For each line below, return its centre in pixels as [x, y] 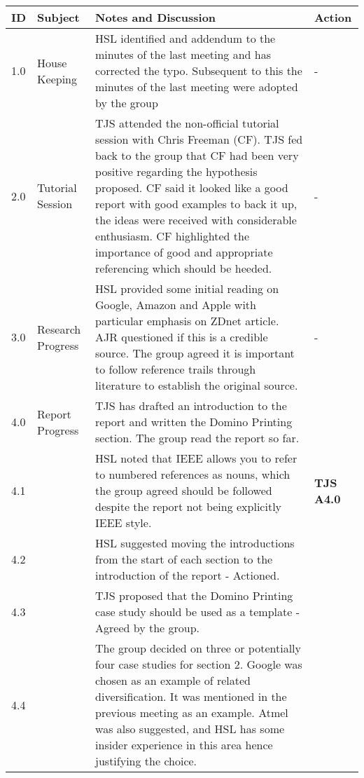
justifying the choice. [146, 761]
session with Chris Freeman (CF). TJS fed [199, 139]
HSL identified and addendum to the [185, 38]
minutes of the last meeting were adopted [197, 87]
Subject [58, 17]
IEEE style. [124, 523]
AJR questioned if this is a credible [182, 337]
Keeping [57, 79]
